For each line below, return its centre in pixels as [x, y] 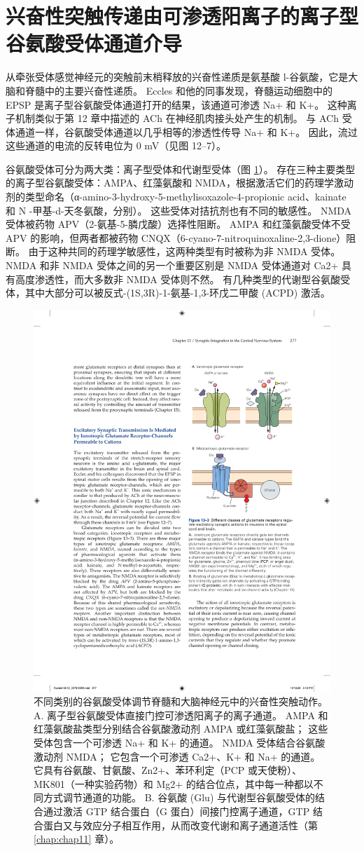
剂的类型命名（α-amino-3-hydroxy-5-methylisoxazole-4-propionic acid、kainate [176, 197]
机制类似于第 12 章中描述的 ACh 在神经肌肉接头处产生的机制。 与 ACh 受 [183, 118]
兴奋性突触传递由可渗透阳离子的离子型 [182, 16]
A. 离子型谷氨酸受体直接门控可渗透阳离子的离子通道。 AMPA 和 [181, 715]
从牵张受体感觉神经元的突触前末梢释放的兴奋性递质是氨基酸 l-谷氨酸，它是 [177, 77]
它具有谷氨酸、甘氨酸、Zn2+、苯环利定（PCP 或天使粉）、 [168, 770]
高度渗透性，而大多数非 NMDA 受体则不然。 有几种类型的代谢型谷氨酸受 [183, 279]
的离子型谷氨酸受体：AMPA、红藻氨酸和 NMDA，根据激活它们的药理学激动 [180, 183]
